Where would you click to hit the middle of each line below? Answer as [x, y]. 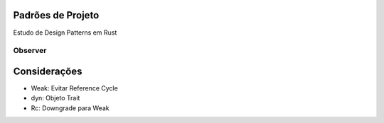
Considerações [48, 71]
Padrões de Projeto [56, 15]
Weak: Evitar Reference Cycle [75, 88]
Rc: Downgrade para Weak [70, 108]
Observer [30, 51]
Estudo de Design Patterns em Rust [65, 33]
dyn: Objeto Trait [55, 98]
